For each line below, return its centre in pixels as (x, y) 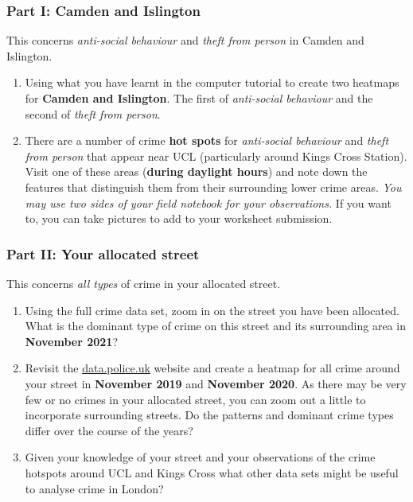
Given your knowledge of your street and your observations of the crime (200, 457)
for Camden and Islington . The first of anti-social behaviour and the (199, 98)
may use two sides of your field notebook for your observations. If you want (208, 202)
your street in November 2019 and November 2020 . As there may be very (216, 383)
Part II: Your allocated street (103, 253)
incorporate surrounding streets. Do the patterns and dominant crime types (209, 415)
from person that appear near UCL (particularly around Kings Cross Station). (216, 156)
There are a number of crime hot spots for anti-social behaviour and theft (207, 140)
